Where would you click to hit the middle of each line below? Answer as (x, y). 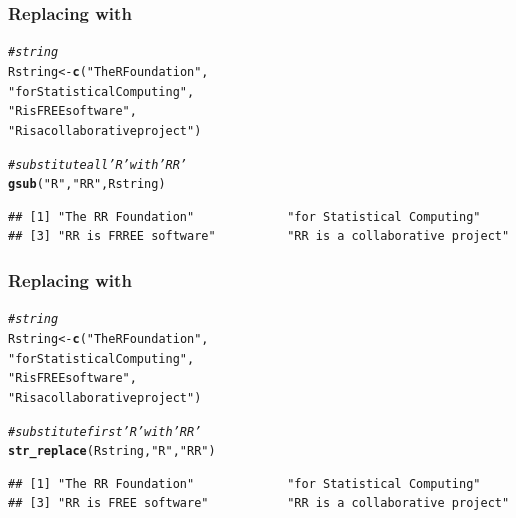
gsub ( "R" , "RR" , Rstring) (87, 184)
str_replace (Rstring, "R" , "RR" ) (112, 451)
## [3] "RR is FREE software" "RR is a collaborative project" (259, 503)
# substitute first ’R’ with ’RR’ (105, 431)
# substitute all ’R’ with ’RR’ (98, 164)
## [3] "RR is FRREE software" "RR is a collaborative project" (259, 236)
